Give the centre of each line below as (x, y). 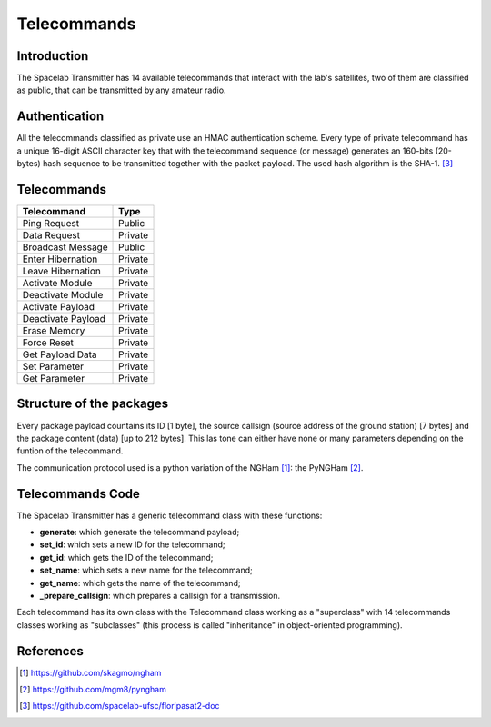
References (50, 651)
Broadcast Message (65, 247)
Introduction (53, 56)
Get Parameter (54, 379)
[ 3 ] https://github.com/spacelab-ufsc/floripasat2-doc (120, 706)
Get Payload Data (60, 354)
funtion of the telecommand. (70, 451)
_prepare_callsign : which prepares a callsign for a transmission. (160, 595)
